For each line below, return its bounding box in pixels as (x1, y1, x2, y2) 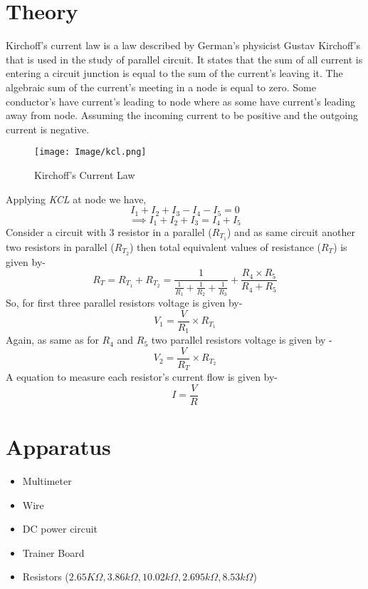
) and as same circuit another (226, 225, 355, 240)
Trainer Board (22, 545, 85, 560)
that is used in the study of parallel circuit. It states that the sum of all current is (6, 51, 363, 66)
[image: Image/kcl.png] (34, 147, 147, 158)
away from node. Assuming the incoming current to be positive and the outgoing (6, 108, 359, 123)
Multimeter (22, 473, 72, 488)
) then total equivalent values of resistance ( (130, 239, 321, 254)
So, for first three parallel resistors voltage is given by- (6, 295, 243, 309)
